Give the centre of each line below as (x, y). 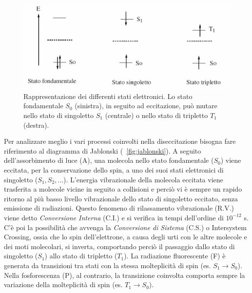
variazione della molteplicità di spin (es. (63, 284)
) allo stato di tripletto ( (81, 256)
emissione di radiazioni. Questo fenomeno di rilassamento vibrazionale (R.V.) (119, 208)
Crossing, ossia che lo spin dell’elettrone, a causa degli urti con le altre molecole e (126, 237)
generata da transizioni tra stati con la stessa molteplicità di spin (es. (107, 265)
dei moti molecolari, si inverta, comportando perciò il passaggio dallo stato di (119, 246)
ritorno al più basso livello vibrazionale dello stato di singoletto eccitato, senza (121, 198)
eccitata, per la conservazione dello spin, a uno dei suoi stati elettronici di (114, 170)
